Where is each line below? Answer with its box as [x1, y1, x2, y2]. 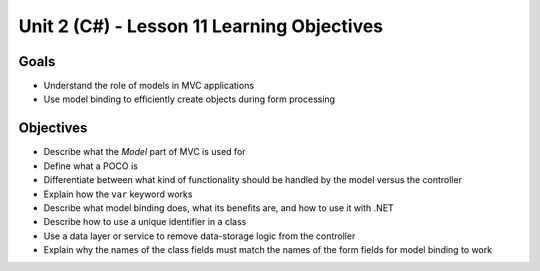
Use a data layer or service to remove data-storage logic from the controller [43, 230, 356, 242]
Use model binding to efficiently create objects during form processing [43, 93, 335, 105]
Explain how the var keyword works [43, 188, 193, 200]
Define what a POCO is [43, 160, 139, 172]
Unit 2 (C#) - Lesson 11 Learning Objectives [18, 15, 384, 37]
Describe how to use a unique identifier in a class [43, 216, 247, 228]
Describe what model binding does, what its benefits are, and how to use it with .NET [43, 201, 394, 214]
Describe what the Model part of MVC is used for [43, 146, 246, 158]
